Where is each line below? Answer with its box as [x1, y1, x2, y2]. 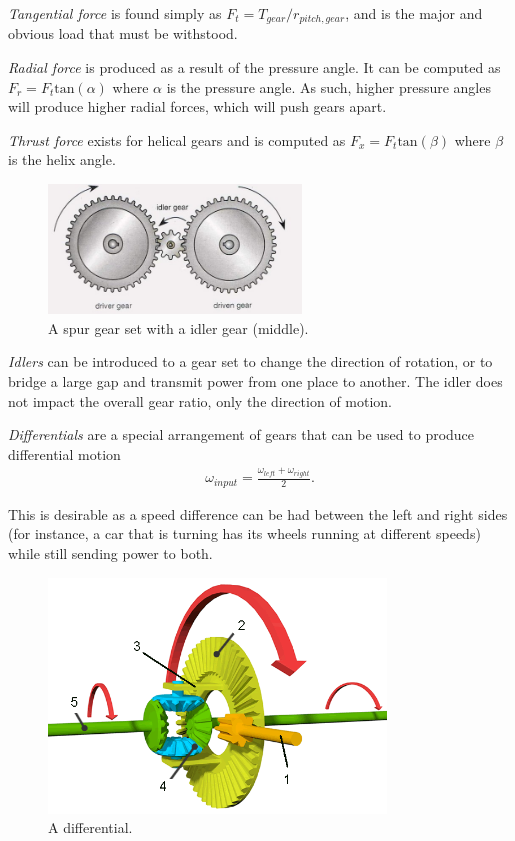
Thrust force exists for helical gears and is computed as [8, 129, 346, 150]
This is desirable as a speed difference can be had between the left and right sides [8, 503, 508, 524]
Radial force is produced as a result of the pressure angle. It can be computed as [8, 57, 501, 78]
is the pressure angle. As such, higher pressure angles [166, 76, 491, 97]
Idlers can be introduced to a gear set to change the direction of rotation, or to [8, 351, 493, 372]
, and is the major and [345, 3, 483, 23]
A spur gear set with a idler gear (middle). [48, 317, 309, 338]
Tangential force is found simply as [8, 3, 222, 23]
